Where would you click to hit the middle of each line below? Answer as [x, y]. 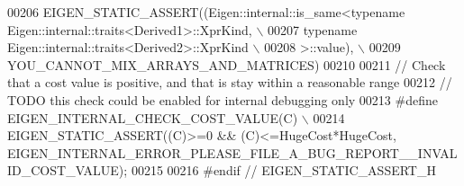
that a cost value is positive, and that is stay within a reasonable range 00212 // [230, 82]
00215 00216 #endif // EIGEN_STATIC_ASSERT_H [283, 170]
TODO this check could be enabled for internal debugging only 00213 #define [223, 99]
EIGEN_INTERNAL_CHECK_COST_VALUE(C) [153, 117]
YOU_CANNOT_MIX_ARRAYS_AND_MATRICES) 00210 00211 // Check [227, 64]
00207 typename [313, 29]
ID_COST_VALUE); [68, 170]
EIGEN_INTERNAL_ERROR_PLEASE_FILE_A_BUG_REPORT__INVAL [232, 152]
